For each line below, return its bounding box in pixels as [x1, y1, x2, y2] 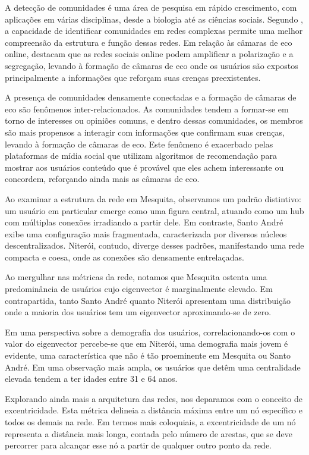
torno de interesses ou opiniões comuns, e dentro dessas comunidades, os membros [5, 114, 303, 127]
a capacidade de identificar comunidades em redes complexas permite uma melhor [5, 24, 303, 37]
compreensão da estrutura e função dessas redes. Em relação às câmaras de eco [5, 36, 292, 48]
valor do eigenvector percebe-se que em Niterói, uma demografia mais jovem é [5, 337, 288, 350]
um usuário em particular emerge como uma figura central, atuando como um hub [5, 204, 304, 216]
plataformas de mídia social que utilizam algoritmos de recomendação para [5, 149, 278, 162]
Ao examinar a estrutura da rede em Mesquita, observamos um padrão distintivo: [5, 192, 301, 205]
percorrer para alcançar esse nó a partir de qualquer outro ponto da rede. [5, 439, 272, 451]
